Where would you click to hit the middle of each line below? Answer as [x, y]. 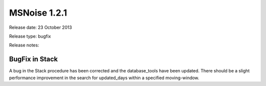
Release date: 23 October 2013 [41, 27]
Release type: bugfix [30, 36]
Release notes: [24, 45]
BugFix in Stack [33, 59]
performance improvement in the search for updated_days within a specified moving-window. [104, 78]
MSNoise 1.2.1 [38, 13]
